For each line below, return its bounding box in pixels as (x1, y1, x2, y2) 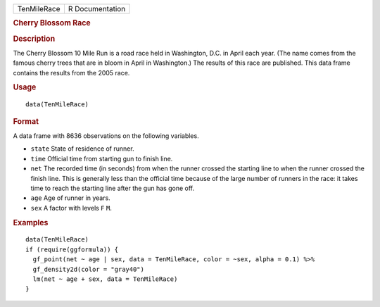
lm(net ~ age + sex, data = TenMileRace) (32, 275, 178, 283)
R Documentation (68, 4, 126, 13)
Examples (13, 218, 49, 227)
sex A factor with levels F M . (30, 203, 112, 212)
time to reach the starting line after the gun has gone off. (30, 184, 195, 192)
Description (13, 34, 56, 44)
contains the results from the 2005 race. (13, 68, 130, 77)
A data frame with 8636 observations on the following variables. (13, 132, 200, 140)
